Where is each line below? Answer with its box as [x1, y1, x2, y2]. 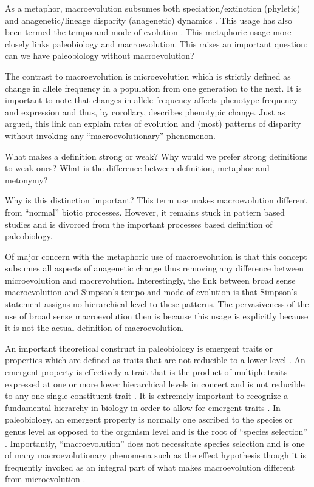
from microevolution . [5, 472, 86, 485]
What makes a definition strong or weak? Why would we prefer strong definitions [5, 149, 308, 162]
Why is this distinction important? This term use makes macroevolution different [5, 194, 307, 206]
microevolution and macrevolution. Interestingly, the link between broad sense [5, 273, 296, 286]
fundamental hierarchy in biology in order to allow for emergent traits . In [5, 401, 281, 414]
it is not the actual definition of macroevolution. [5, 321, 184, 334]
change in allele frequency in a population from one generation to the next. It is [5, 81, 302, 94]
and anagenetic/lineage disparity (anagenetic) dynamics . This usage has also [5, 13, 293, 26]
